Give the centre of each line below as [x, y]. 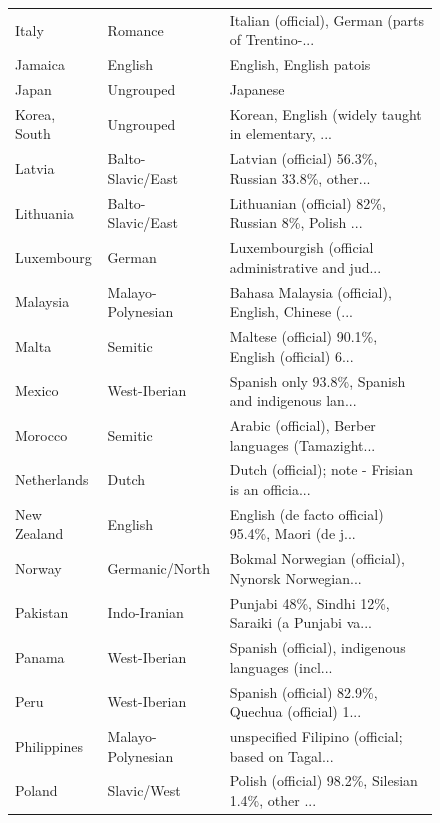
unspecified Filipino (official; [316, 736]
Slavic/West [144, 790]
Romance [135, 29]
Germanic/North [159, 568]
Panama [40, 656]
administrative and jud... [305, 266]
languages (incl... [281, 666]
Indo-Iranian [145, 612]
